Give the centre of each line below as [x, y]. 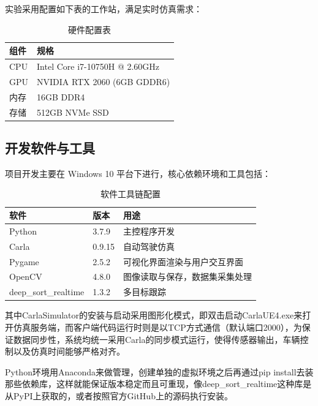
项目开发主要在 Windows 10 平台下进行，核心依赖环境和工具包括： [138, 173]
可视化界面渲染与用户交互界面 [184, 261]
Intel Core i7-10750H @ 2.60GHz [98, 66]
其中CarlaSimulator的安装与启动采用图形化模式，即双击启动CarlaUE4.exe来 [154, 315]
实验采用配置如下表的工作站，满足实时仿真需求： [104, 9]
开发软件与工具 [50, 148]
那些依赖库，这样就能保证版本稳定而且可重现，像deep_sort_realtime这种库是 [158, 384]
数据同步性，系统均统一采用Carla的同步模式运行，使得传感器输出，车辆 [157, 339]
